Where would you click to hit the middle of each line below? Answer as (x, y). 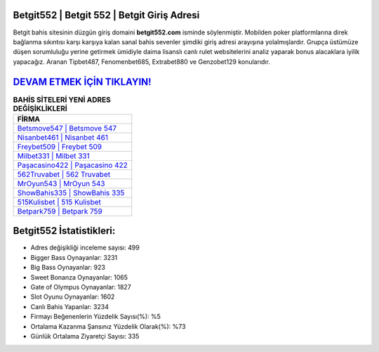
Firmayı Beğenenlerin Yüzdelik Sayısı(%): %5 (96, 317)
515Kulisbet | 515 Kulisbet (59, 202)
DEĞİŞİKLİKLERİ (40, 108)
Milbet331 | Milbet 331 (54, 156)
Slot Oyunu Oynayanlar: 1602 (73, 297)
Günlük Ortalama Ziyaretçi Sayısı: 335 (85, 336)
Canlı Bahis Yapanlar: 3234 (69, 306)
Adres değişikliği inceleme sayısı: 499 (85, 248)
